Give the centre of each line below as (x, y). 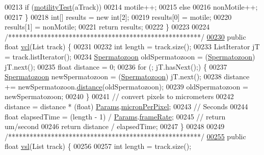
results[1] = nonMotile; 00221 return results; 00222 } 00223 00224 (107, 27)
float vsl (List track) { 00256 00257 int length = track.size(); (98, 146)
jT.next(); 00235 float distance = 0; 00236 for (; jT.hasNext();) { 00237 (116, 66)
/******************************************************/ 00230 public (125, 36)
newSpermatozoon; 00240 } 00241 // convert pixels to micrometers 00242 (119, 96)
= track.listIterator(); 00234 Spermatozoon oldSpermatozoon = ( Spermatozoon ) (130, 56)
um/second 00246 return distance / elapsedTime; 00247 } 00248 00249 (115, 126)
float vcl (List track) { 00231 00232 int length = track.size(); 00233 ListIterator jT (132, 46)
